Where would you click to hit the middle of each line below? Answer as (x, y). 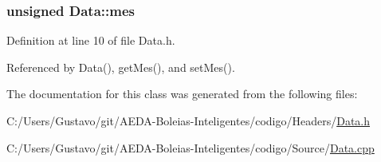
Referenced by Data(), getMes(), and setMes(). (121, 67)
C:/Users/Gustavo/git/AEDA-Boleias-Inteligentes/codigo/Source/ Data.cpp (190, 147)
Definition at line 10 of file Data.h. (91, 40)
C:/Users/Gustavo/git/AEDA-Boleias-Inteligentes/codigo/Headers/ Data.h (189, 121)
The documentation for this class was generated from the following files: (182, 94)
